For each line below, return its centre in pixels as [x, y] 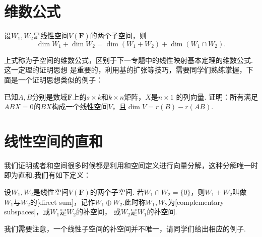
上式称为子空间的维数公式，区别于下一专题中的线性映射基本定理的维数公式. [128, 60]
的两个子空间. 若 [117, 192]
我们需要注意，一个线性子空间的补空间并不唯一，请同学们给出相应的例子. [125, 228]
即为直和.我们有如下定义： [47, 175]
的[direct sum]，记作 [62, 202]
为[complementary [196, 202]
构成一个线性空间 [80, 106]
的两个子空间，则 [118, 35]
